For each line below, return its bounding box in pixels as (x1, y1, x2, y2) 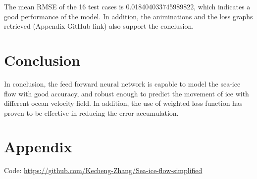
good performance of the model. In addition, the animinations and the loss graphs (4, 11, 253, 21)
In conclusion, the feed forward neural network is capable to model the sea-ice (4, 78, 241, 89)
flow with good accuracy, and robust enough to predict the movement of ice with (4, 88, 249, 98)
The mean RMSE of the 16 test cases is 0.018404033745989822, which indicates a (4, 1, 251, 11)
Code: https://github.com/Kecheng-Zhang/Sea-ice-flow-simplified (4, 165, 203, 176)
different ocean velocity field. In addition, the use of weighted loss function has (4, 98, 243, 108)
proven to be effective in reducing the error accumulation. (4, 107, 179, 118)
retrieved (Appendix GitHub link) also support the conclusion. (4, 21, 194, 31)
